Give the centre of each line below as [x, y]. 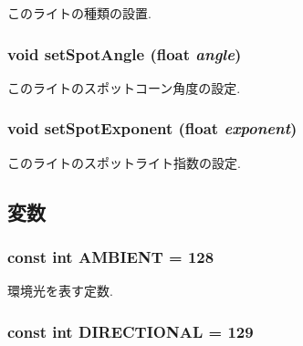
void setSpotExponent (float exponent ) [152, 128]
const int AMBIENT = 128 [111, 256]
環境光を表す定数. [60, 291]
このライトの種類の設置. [79, 13]
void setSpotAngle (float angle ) [125, 53]
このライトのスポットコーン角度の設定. [124, 87]
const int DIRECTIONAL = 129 [131, 331]
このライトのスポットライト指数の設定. [124, 162]
